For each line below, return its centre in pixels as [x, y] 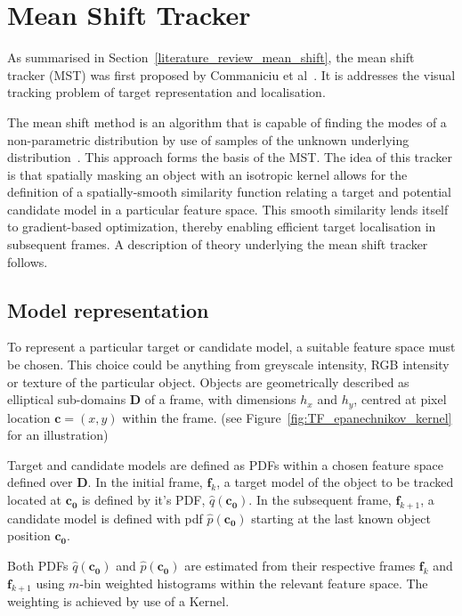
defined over [40, 482]
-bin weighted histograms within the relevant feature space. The [254, 583]
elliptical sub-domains [67, 399]
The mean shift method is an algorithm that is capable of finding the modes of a [227, 122]
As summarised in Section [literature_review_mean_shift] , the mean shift [211, 57]
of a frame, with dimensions [220, 399]
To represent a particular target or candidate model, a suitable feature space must [231, 347]
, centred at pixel [400, 399]
